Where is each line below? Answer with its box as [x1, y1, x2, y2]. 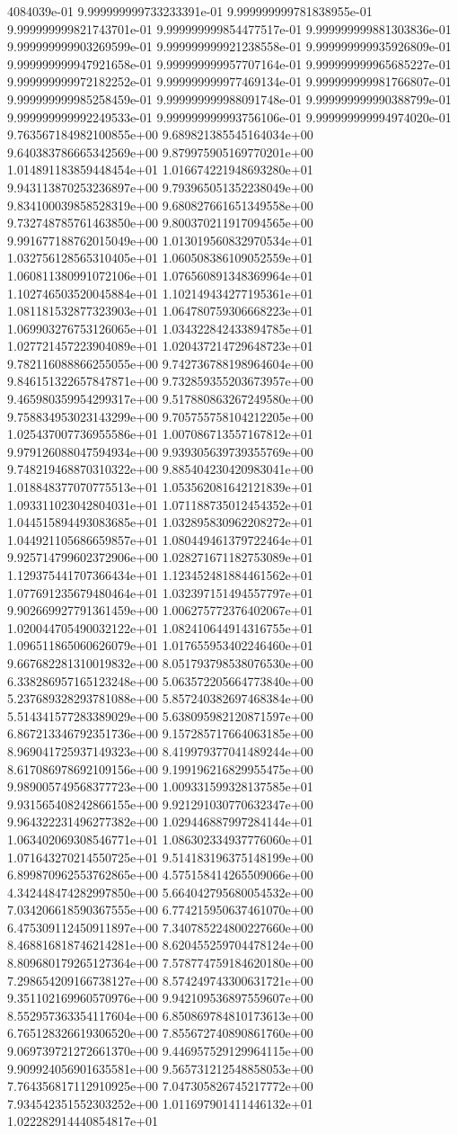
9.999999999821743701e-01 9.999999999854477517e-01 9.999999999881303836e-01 [7, 19, 452, 38]
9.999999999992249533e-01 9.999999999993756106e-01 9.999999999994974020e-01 [7, 107, 452, 126]
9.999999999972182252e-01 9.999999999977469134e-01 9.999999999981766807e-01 [7, 72, 452, 91]
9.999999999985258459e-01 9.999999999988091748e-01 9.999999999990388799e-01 [7, 89, 452, 108]
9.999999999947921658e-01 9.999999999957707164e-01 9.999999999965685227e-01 [7, 54, 452, 73]
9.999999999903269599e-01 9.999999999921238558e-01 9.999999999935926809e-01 [7, 37, 452, 56]
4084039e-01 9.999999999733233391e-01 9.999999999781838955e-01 [7, 2, 373, 20]
